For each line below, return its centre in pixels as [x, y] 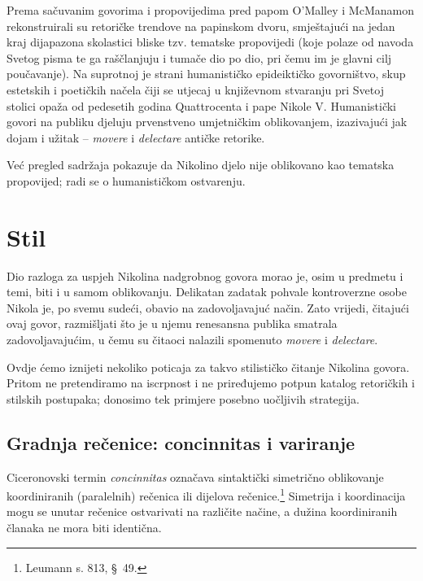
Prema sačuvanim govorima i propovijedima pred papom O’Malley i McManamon [210, 10]
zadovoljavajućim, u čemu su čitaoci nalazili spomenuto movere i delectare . [192, 340]
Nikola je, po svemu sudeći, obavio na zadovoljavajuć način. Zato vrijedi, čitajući [208, 307]
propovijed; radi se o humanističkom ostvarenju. [126, 180]
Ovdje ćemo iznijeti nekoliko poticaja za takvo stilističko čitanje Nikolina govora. [208, 367]
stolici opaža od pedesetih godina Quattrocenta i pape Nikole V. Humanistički [202, 105]
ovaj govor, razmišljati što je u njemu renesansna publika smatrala [172, 323]
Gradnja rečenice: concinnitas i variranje [181, 442]
